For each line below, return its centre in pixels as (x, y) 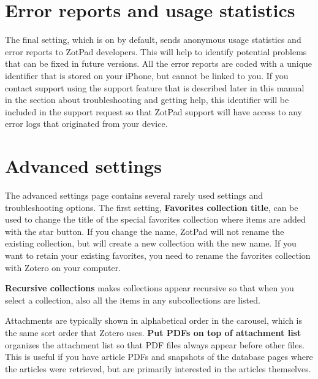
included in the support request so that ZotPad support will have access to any (153, 111)
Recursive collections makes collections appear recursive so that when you (150, 288)
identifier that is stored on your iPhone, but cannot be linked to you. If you (147, 75)
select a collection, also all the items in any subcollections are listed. (133, 300)
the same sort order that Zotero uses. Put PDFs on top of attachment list (153, 332)
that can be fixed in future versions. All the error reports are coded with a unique (159, 63)
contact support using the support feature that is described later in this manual (155, 87)
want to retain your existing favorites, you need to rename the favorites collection (158, 255)
